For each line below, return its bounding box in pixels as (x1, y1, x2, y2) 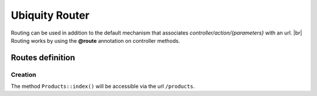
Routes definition (11, 53, 76, 63)
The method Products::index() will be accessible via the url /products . (11, 83, 195, 90)
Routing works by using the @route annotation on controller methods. (11, 37, 180, 44)
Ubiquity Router (11, 9, 90, 22)
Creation (11, 70, 36, 78)
